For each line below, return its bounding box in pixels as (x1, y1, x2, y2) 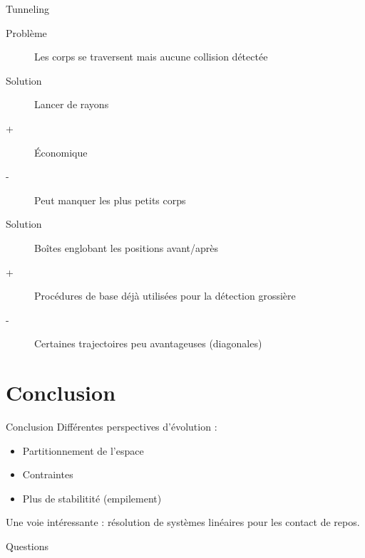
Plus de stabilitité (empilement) (22, 490, 162, 505)
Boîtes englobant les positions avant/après (34, 240, 219, 255)
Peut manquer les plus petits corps (34, 192, 186, 207)
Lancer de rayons (34, 97, 109, 112)
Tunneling (6, 1, 50, 16)
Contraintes (22, 467, 73, 482)
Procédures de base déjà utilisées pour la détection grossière (34, 288, 296, 303)
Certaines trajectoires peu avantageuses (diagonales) (34, 336, 262, 351)
